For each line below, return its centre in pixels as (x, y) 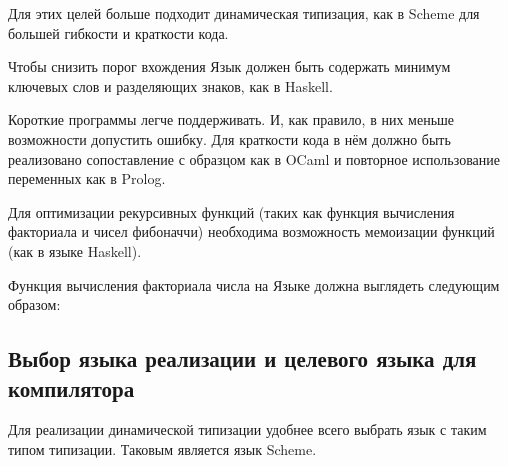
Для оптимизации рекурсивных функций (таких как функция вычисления (231, 211)
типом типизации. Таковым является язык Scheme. (162, 448)
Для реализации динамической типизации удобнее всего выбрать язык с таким (247, 429)
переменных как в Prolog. (87, 178)
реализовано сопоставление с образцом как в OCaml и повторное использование (254, 158)
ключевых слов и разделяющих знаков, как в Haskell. (170, 85)
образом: (34, 304)
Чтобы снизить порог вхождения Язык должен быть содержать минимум (229, 66)
